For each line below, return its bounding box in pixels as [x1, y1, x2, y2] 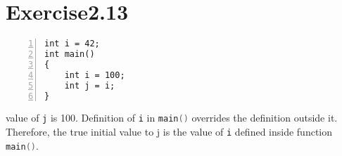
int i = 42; [44, 39, 100, 49]
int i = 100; [64, 70, 125, 80]
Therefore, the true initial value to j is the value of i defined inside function [6, 124, 333, 139]
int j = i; [64, 80, 115, 91]
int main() [44, 49, 95, 59]
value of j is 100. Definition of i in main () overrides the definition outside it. [6, 110, 338, 125]
